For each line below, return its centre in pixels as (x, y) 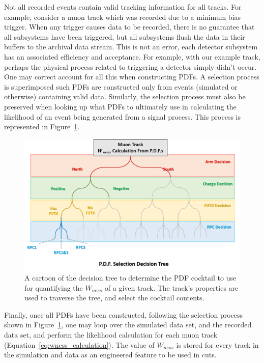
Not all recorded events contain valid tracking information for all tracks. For (123, 7)
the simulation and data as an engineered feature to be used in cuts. (110, 355)
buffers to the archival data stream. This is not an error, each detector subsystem (131, 47)
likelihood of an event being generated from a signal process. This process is (123, 116)
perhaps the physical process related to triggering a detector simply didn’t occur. (130, 66)
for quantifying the (54, 287)
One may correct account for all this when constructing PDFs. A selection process (132, 77)
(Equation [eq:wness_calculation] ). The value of (79, 344)
